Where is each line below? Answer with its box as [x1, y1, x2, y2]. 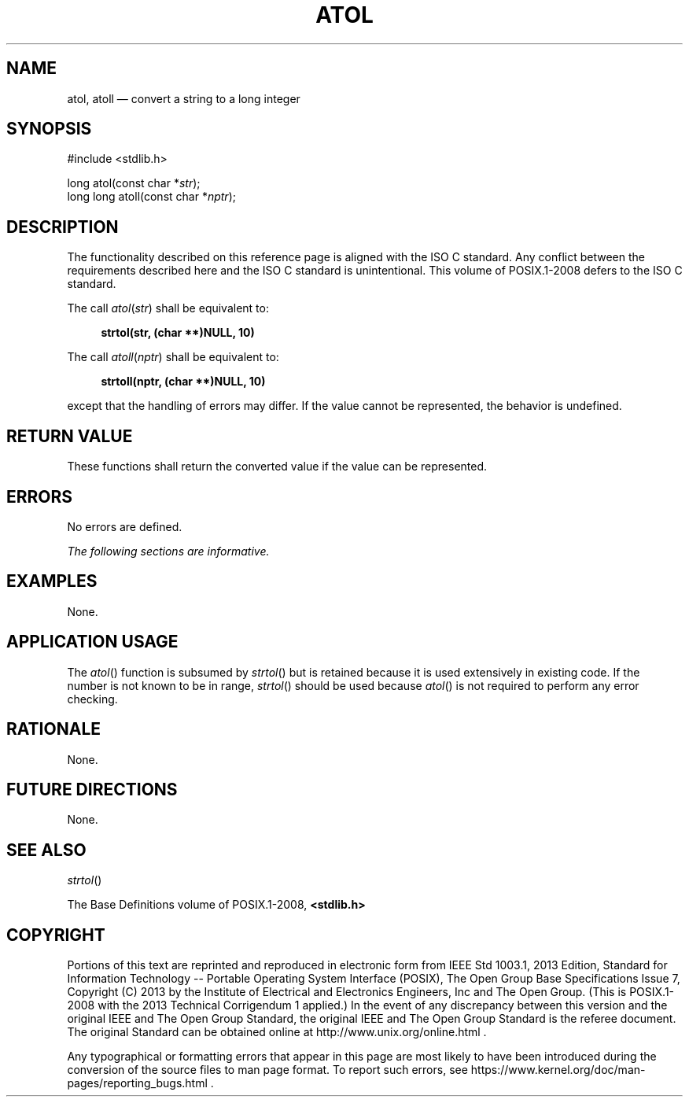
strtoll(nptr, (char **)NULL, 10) [101, 374, 266, 389]
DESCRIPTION [6, 216, 119, 237]
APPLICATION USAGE [6, 632, 179, 652]
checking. [67, 692, 118, 706]
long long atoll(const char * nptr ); [67, 190, 236, 204]
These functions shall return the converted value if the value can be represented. [67, 459, 488, 474]
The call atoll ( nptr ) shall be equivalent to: [67, 350, 279, 364]
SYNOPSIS [6, 119, 92, 139]
